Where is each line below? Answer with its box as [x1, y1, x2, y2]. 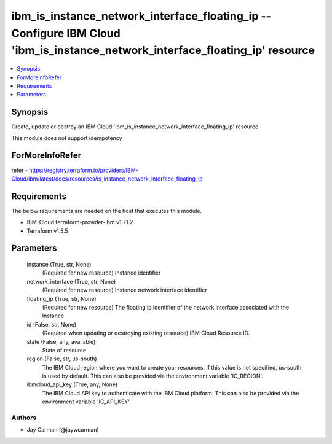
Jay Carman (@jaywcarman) [26, 426, 100, 434]
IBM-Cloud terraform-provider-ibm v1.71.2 [26, 219, 133, 226]
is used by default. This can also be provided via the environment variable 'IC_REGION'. [42, 372, 264, 380]
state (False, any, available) [26, 338, 96, 345]
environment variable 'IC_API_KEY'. [42, 398, 132, 405]
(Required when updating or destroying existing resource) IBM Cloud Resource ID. [42, 329, 250, 337]
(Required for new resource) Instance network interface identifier [42, 286, 207, 294]
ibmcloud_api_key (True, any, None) [26, 381, 118, 388]
